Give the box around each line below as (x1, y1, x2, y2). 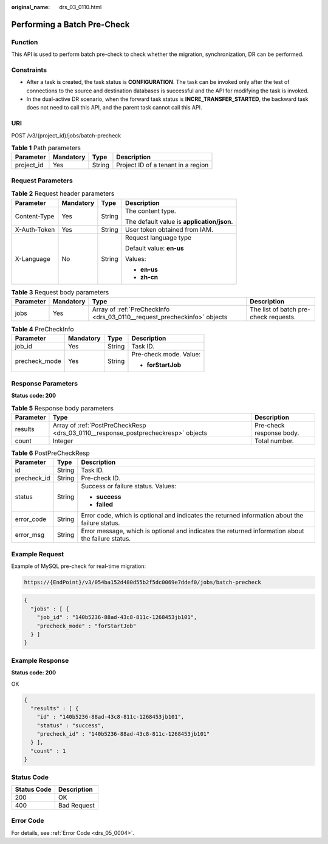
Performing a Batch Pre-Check (11, 19, 130, 30)
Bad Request (58, 801, 95, 809)
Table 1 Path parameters (11, 144, 81, 152)
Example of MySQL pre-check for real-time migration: (11, 562, 146, 570)
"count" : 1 (30, 747, 66, 754)
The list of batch (250, 305, 297, 313)
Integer (52, 437, 73, 445)
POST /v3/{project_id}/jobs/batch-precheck (11, 131, 121, 139)
